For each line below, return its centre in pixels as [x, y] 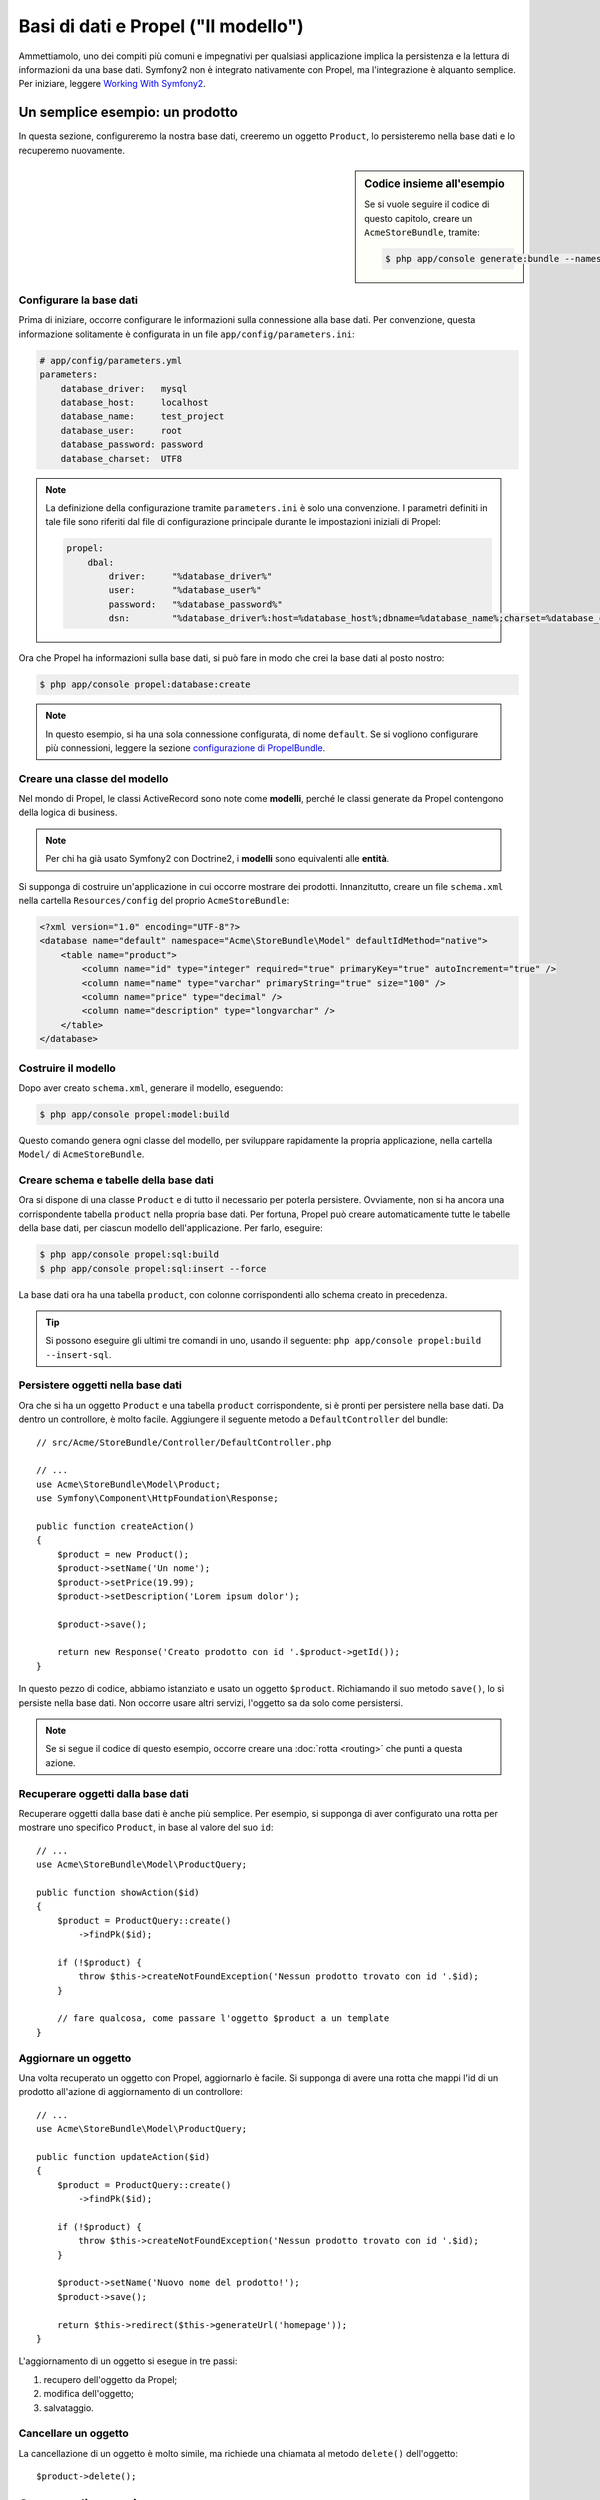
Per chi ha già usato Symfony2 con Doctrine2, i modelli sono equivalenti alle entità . [217, 859]
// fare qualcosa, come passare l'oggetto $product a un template [223, 2018]
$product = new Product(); [123, 1554]
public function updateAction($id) [123, 2156]
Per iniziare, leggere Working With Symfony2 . [112, 84]
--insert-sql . [78, 1354]
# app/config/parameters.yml [111, 360]
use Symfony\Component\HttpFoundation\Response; [157, 1498]
